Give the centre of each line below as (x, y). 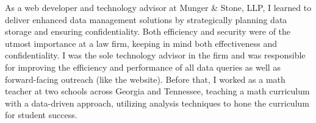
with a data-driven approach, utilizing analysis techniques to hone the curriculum (157, 103)
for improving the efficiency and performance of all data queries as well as (143, 67)
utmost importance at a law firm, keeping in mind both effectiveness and (141, 43)
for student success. (41, 115)
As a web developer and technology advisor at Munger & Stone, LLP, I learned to (158, 7)
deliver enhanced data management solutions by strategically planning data (146, 19)
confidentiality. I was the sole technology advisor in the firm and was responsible (155, 55)
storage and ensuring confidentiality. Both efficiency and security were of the (148, 31)
